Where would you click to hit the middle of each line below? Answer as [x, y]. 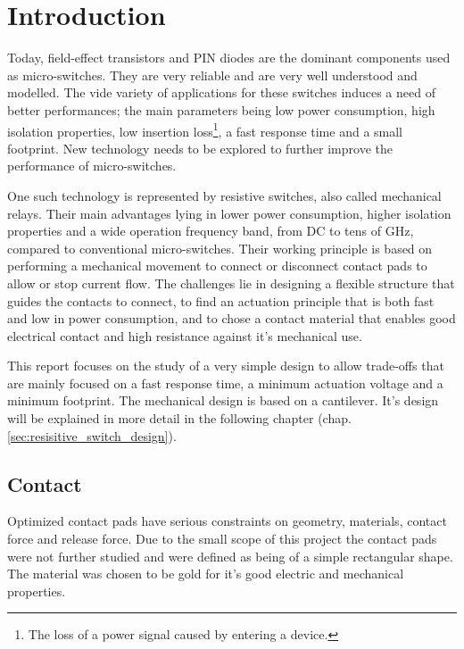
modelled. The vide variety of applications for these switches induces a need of [221, 92]
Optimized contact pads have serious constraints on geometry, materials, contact [227, 521]
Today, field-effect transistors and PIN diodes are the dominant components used [229, 58]
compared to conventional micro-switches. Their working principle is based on [220, 248]
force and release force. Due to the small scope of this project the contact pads [222, 539]
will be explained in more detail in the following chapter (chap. [179, 418]
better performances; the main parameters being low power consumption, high [221, 109]
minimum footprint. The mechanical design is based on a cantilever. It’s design [223, 400]
